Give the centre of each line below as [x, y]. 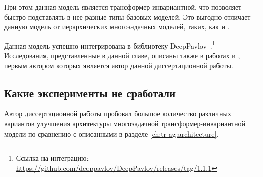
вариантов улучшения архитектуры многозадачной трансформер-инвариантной [125, 124]
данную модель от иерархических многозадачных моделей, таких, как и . [117, 27]
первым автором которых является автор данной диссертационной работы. [119, 65]
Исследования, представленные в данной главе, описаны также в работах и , [122, 55]
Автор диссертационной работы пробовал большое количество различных [118, 114]
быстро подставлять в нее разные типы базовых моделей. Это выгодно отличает [127, 16]
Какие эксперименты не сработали [90, 92]
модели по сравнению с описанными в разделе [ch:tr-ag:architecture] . [112, 133]
